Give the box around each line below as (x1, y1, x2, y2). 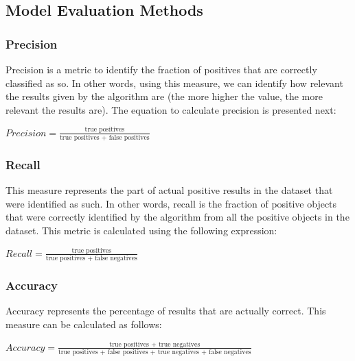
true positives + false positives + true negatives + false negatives (58, 349, 251, 356)
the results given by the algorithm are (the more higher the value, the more (5, 89, 323, 103)
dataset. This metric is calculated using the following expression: (5, 223, 277, 237)
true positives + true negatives (109, 340, 201, 348)
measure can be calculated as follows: (5, 317, 162, 332)
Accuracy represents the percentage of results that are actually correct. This (5, 303, 326, 318)
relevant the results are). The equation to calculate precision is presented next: (5, 102, 336, 116)
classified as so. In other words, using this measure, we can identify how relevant (5, 75, 343, 90)
